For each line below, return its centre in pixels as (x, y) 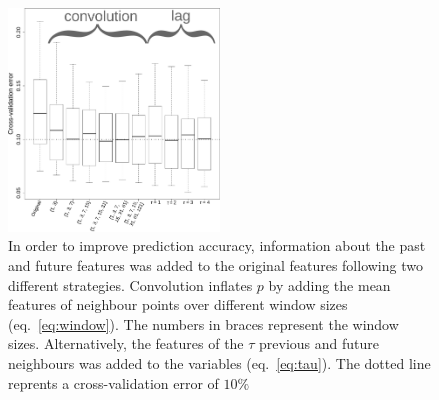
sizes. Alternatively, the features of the (126, 343)
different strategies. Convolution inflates (130, 284)
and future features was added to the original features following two (215, 264)
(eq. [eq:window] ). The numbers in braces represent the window (203, 323)
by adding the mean (329, 284)
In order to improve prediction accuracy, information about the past (217, 245)
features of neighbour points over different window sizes (178, 304)
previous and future (319, 343)
